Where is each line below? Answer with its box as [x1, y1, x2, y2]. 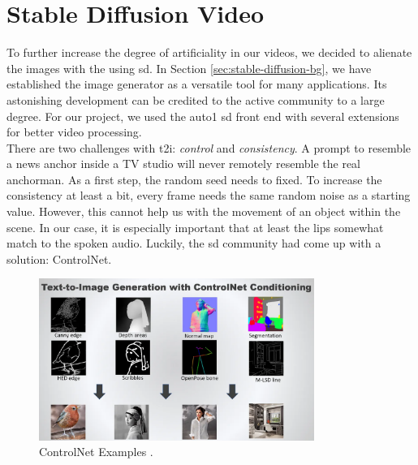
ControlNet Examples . [39, 443, 153, 460]
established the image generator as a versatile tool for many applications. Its [6, 75, 387, 93]
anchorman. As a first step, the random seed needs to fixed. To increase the [6, 170, 382, 187]
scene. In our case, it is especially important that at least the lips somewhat [6, 218, 384, 235]
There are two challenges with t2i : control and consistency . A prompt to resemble [6, 139, 412, 156]
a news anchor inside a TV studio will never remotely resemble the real [6, 155, 361, 172]
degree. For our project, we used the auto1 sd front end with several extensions [6, 107, 399, 124]
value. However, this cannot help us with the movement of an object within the [6, 203, 401, 220]
